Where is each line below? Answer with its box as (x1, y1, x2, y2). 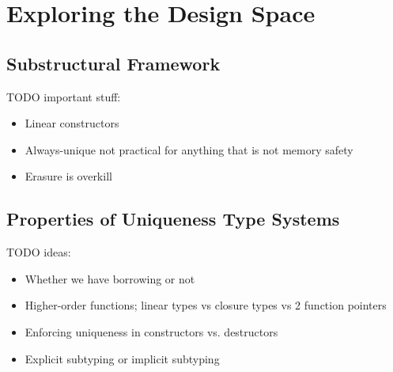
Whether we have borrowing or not (25, 270, 195, 287)
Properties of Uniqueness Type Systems (6, 207, 340, 231)
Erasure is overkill (25, 168, 112, 184)
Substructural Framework (6, 51, 221, 75)
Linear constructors (25, 115, 119, 131)
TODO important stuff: (6, 88, 121, 104)
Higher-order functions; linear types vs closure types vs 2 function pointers (25, 297, 387, 313)
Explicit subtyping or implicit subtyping (25, 350, 220, 366)
